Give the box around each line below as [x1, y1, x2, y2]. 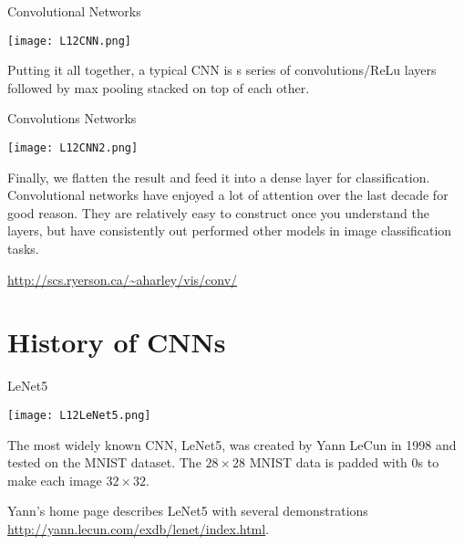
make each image [7, 470, 102, 489]
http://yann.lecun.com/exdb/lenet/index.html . [7, 519, 270, 538]
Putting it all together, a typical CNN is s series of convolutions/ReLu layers [7, 60, 437, 79]
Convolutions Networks [7, 109, 137, 128]
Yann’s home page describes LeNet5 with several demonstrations [7, 501, 368, 520]
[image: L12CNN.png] [7, 34, 132, 47]
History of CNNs [7, 323, 226, 361]
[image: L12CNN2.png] [7, 141, 139, 155]
